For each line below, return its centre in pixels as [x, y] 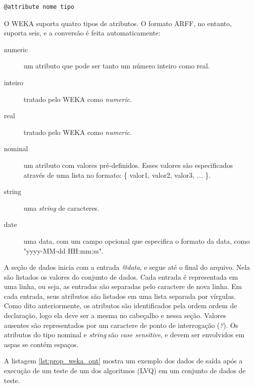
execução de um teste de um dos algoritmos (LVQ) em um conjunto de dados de [125, 371]
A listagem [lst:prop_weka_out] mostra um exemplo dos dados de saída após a [123, 361]
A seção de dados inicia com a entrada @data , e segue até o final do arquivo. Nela [127, 267]
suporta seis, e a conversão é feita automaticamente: [82, 33]
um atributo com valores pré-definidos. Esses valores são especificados [128, 165]
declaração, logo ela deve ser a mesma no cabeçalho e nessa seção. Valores [115, 315]
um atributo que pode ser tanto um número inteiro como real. [117, 66]
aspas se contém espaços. [41, 344]
